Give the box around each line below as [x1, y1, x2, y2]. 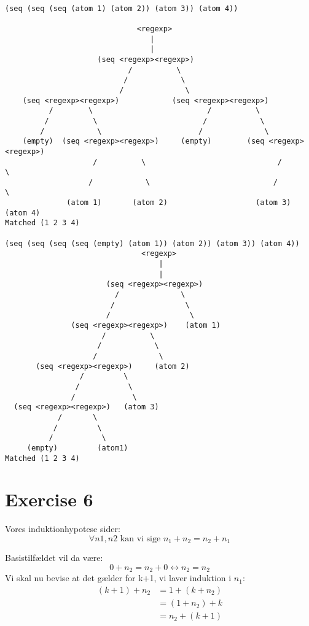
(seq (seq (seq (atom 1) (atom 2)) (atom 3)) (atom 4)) [5, 4, 238, 13]
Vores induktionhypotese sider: [5, 522, 120, 535]
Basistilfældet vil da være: [5, 551, 103, 564]
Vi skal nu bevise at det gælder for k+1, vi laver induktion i [5, 571, 232, 584]
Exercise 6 [5, 487, 93, 512]
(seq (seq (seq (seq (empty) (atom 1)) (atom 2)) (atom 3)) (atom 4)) [5, 239, 300, 248]
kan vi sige [120, 534, 161, 543]
